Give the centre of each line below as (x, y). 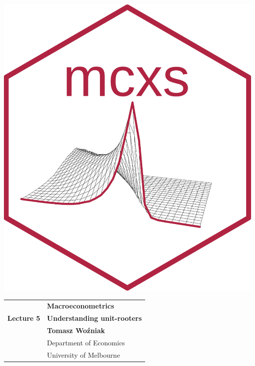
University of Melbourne (83, 354)
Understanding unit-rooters (94, 318)
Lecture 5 (24, 318)
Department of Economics (86, 342)
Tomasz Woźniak (76, 330)
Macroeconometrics (80, 306)
